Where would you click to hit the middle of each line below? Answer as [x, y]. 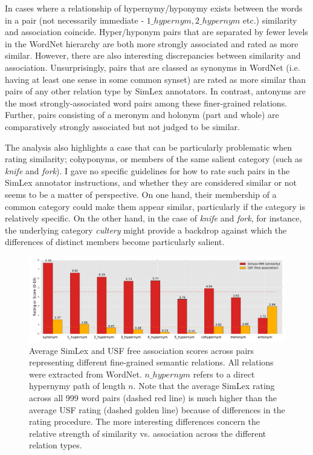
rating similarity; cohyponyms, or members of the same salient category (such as [154, 159]
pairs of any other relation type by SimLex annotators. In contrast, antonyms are [155, 91]
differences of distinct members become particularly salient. [115, 242]
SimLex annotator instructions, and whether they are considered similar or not [151, 182]
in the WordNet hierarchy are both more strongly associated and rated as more [152, 43]
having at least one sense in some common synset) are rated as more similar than [156, 79]
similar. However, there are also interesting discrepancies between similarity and [153, 55]
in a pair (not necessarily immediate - [75, 20]
